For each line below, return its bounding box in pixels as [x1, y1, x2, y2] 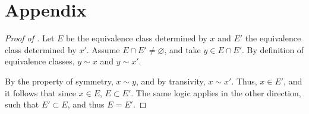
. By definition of [242, 43, 304, 56]
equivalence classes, [5, 55, 75, 67]
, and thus [67, 98, 105, 110]
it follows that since [5, 86, 76, 99]
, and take [164, 43, 201, 56]
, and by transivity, [135, 74, 206, 87]
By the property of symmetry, [5, 74, 113, 87]
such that [5, 98, 39, 110]
